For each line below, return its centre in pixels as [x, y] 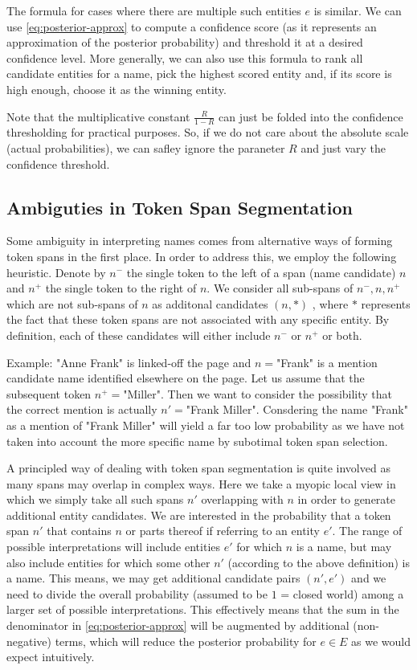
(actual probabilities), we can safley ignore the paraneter [146, 147]
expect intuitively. [51, 657]
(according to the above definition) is [319, 562]
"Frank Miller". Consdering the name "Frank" [297, 409]
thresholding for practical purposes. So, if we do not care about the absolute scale [208, 132]
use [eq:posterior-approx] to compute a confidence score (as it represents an [192, 26]
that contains [79, 531]
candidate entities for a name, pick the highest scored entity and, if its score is [199, 74]
